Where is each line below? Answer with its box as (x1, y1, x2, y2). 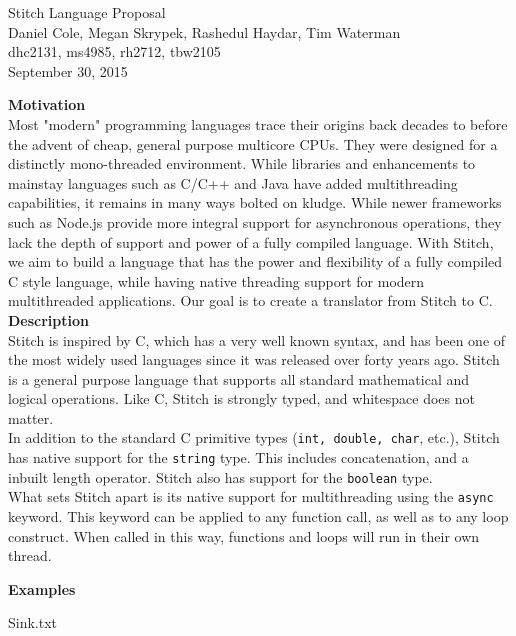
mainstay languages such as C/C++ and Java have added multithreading (8, 172, 458, 193)
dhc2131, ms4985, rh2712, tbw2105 (8, 41, 221, 62)
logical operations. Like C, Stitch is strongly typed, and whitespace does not (8, 388, 475, 409)
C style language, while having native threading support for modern (8, 270, 425, 291)
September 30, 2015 (8, 60, 128, 81)
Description (8, 309, 90, 330)
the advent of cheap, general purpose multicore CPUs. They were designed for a (8, 133, 498, 154)
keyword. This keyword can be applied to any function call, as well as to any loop (8, 506, 509, 527)
